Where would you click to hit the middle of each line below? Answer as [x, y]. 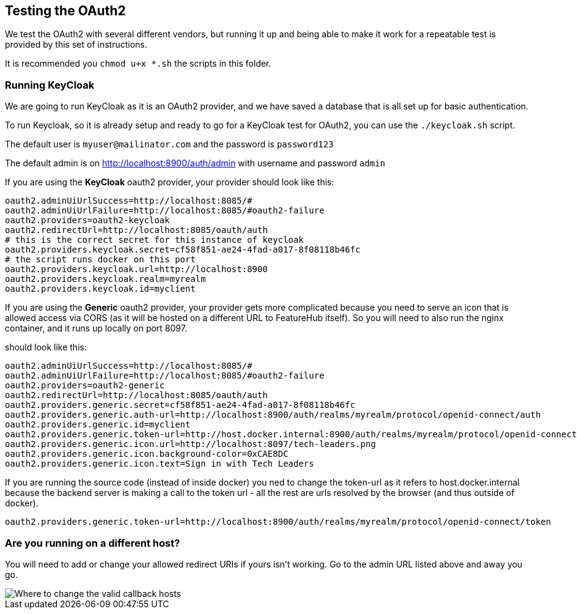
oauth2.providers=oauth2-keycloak [87, 220]
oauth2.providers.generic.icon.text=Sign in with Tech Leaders [160, 464]
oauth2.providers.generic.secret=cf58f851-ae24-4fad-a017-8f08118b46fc [180, 405]
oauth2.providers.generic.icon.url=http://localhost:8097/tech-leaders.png [190, 444]
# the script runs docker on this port [100, 260]
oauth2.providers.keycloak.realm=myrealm [105, 279]
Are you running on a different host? [93, 543]
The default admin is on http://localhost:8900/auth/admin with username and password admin [195, 163]
